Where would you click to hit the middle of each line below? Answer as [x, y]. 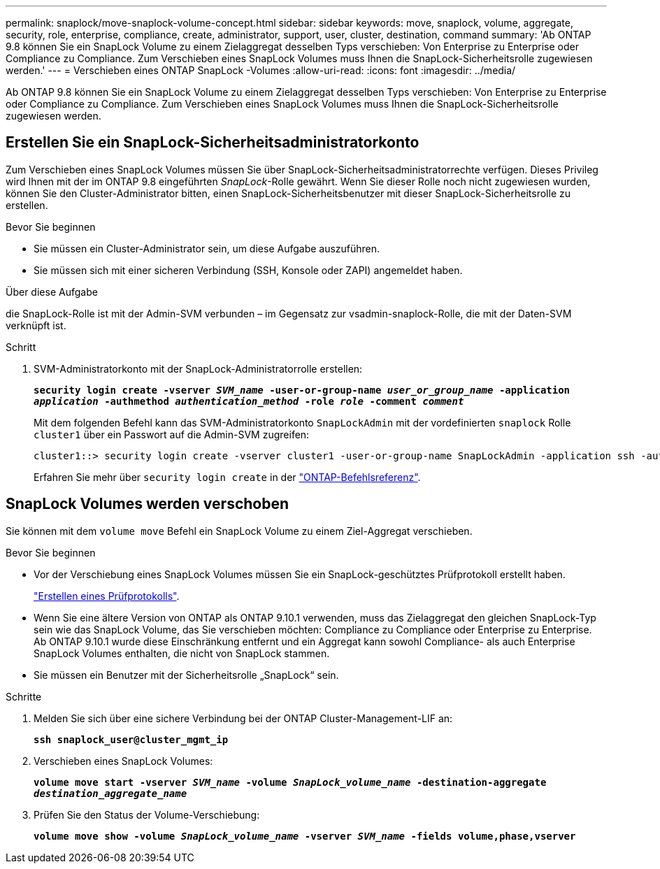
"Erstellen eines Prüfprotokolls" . [107, 596]
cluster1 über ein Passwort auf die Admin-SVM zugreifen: [172, 434]
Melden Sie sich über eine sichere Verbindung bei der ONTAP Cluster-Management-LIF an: [243, 718]
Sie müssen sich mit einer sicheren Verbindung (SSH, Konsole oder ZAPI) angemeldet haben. [248, 270]
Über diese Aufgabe [52, 292]
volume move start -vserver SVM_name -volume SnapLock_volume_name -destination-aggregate [290, 782]
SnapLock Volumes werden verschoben [148, 504]
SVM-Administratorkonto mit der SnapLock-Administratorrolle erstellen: [198, 368]
